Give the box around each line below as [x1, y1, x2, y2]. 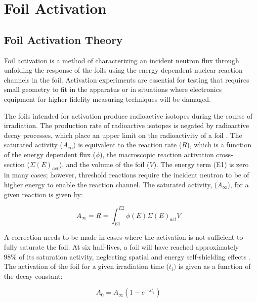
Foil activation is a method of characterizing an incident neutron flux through [4, 55, 239, 65]
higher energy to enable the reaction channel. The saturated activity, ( [4, 179, 217, 189]
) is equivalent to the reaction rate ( [73, 139, 182, 150]
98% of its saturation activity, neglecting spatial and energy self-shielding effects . [4, 251, 251, 261]
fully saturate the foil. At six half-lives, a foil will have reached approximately [4, 241, 239, 252]
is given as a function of [178, 261, 251, 271]
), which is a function [187, 139, 252, 150]
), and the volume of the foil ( [59, 159, 150, 169]
